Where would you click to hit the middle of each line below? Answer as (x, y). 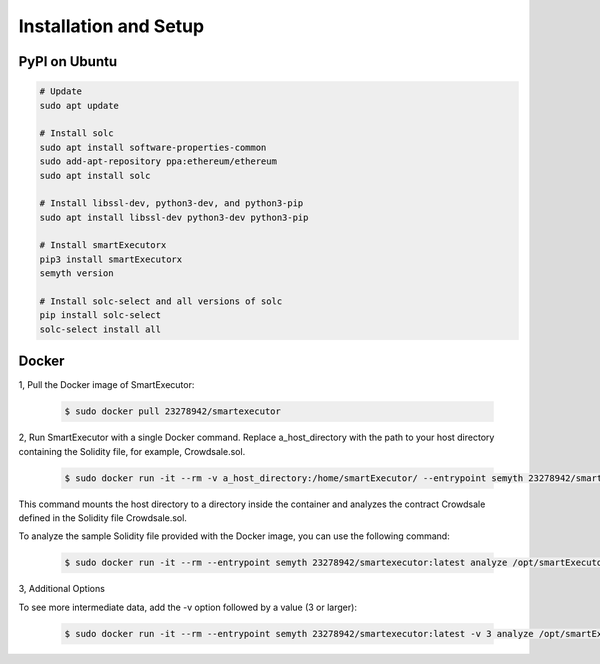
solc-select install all (100, 329)
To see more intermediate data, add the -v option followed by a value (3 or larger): (187, 607)
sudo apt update (79, 105)
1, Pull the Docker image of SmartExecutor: (106, 385)
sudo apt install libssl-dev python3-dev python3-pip (174, 217)
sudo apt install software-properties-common (153, 147)
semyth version (76, 273)
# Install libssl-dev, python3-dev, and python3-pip (171, 203)
